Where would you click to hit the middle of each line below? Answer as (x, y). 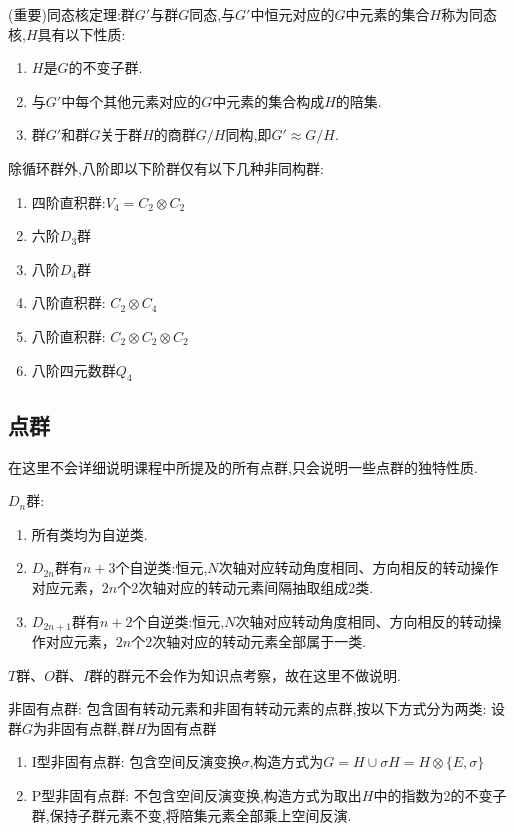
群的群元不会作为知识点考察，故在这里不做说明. (245, 674)
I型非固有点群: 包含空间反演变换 (136, 761)
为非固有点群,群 (84, 727)
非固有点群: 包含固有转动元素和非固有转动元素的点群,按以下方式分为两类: (247, 708)
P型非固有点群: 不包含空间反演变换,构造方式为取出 (196, 794)
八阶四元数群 (73, 369)
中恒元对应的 (292, 14)
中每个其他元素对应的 (131, 100)
